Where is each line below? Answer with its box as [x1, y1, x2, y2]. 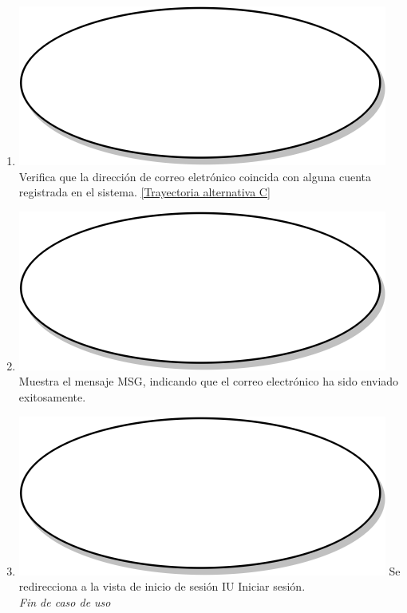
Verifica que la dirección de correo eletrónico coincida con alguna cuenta [18, 168, 371, 184]
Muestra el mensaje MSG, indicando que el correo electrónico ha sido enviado [18, 373, 399, 390]
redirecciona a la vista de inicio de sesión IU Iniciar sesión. [18, 578, 306, 595]
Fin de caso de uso [18, 593, 111, 610]
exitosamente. [18, 388, 86, 405]
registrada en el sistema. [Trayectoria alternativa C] [18, 184, 271, 200]
